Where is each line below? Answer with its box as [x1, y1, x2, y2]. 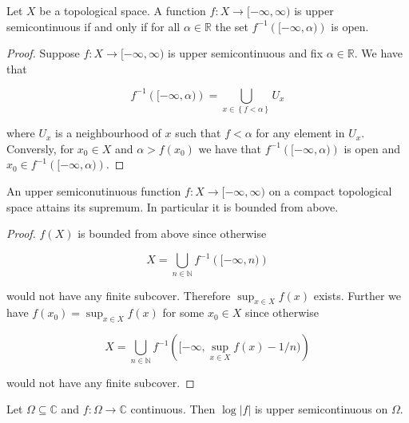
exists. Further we [313, 287, 402, 303]
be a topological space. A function [39, 2, 206, 18]
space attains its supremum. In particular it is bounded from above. [6, 198, 339, 215]
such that [175, 125, 221, 141]
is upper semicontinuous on [254, 401, 388, 417]
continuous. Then [130, 401, 216, 417]
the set [215, 18, 248, 34]
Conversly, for [6, 140, 74, 156]
